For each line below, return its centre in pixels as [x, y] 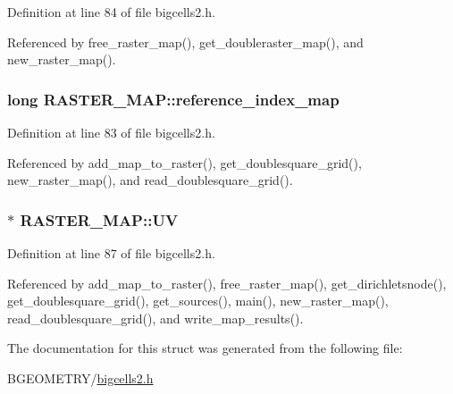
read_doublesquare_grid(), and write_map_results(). [155, 318]
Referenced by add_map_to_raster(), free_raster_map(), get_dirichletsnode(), [227, 283]
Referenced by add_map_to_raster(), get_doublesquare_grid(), [185, 162]
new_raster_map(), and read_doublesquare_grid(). [150, 180]
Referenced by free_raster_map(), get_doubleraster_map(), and [185, 42]
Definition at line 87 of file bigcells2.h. [111, 253]
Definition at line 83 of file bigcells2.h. [111, 132]
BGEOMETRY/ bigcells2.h [80, 377]
